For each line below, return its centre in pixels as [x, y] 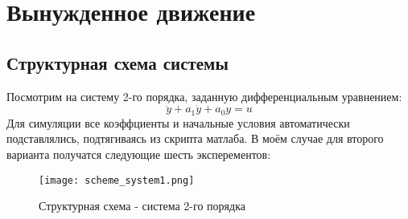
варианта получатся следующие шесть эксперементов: [139, 154]
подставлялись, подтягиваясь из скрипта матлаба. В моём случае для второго [195, 138]
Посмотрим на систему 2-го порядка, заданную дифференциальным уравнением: [204, 96]
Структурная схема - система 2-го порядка [142, 206]
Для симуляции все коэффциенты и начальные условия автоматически [178, 122]
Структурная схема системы [117, 62]
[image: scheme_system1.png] [117, 180]
